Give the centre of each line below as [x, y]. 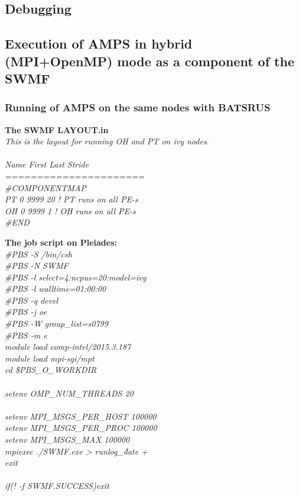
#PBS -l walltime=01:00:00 [56, 289]
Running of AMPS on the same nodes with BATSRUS [138, 107]
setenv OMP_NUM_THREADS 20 [69, 393]
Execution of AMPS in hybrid [99, 44]
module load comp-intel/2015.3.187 [68, 347]
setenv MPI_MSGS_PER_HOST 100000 [81, 416]
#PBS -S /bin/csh [38, 254]
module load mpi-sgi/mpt [50, 358]
